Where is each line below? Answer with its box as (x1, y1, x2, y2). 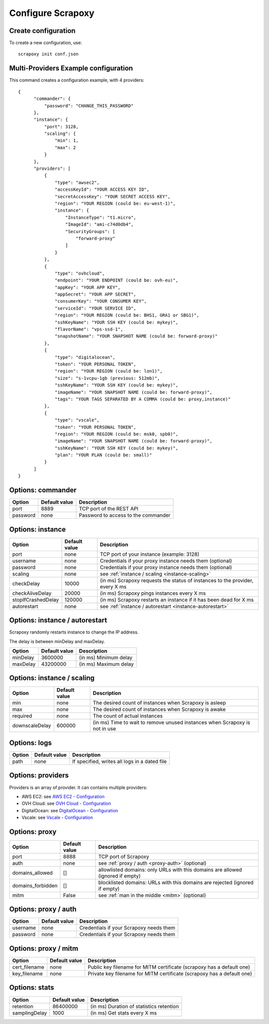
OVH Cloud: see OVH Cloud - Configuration (21, 800, 112, 806)
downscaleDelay (12, 722, 51, 729)
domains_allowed (12, 869, 53, 876)
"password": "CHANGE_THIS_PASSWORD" (44, 103, 134, 108)
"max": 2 (55, 145, 76, 150)
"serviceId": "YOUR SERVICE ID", (55, 305, 136, 311)
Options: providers (9, 771, 69, 780)
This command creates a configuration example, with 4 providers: (9, 77, 144, 83)
